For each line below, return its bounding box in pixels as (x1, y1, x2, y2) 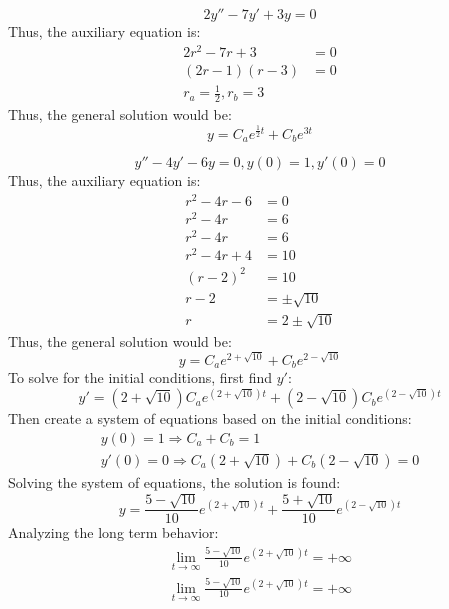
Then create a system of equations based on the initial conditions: (8, 408, 412, 429)
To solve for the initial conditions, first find (8, 367, 273, 388)
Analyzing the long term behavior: (8, 522, 219, 543)
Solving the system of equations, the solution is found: (8, 471, 341, 492)
